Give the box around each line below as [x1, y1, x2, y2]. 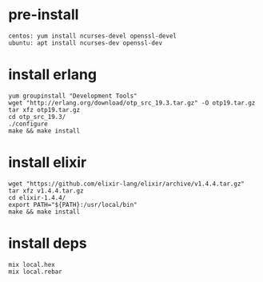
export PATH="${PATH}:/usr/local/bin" [8, 201, 137, 209]
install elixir [8, 153, 87, 172]
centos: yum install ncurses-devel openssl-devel [8, 32, 177, 40]
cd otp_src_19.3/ [8, 113, 66, 121]
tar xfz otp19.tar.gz [8, 105, 81, 113]
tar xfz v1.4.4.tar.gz [8, 186, 84, 195]
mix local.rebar [8, 268, 62, 276]
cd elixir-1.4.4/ [8, 193, 66, 201]
